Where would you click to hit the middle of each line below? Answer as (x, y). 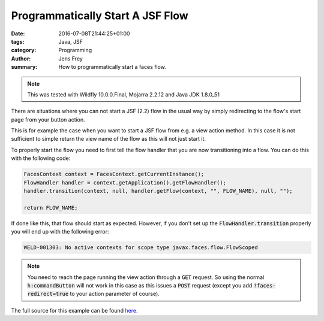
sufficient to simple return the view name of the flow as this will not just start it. (109, 139)
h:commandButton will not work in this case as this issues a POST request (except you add (140, 285)
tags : (18, 41)
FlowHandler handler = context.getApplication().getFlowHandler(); (125, 182)
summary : (24, 67)
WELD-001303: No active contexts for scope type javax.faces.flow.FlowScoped (141, 248)
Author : (21, 58)
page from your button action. (48, 119)
